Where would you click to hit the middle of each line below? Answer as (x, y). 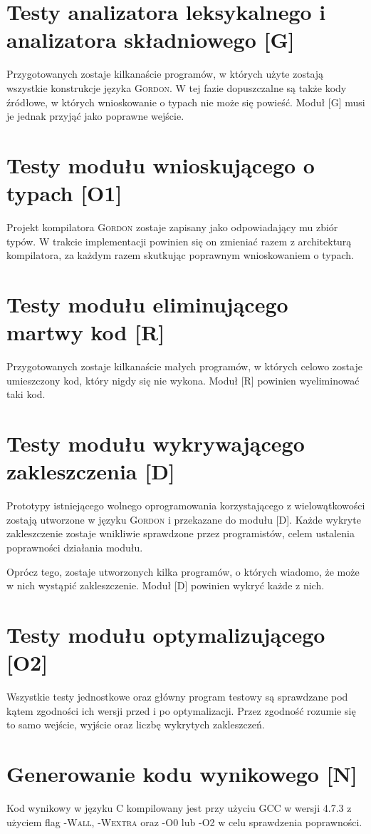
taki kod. (26, 394)
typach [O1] (64, 193)
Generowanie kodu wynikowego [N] (182, 774)
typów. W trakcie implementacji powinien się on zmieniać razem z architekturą (179, 241)
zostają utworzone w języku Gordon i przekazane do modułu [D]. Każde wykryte (184, 519)
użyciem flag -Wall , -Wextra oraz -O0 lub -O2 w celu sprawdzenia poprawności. (184, 822)
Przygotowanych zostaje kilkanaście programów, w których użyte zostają (165, 74)
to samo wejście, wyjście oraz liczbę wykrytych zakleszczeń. (136, 724)
